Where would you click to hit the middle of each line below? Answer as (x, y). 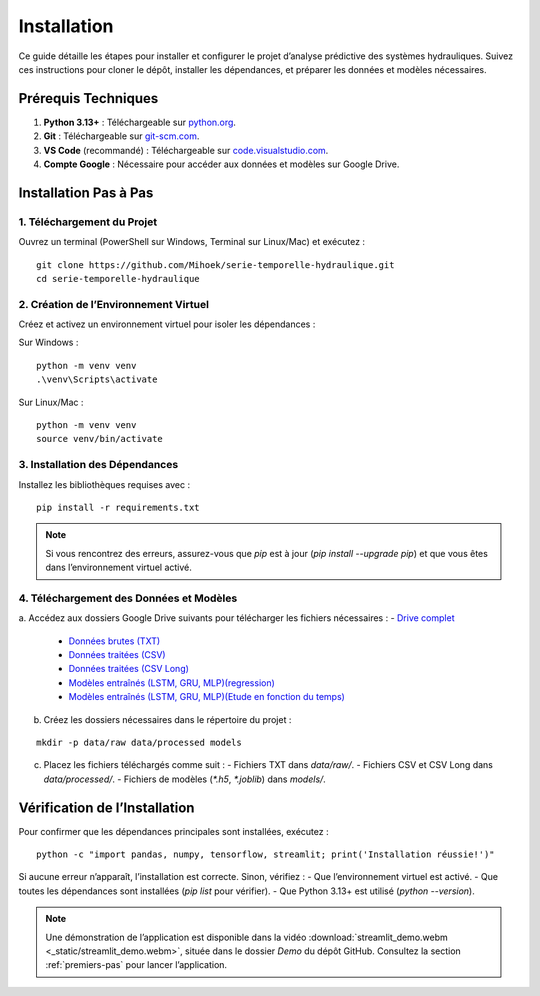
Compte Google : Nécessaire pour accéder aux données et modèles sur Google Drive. (221, 164)
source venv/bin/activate (100, 439)
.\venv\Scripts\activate (97, 379)
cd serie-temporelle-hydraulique (118, 278)
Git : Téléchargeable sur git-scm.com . (121, 136)
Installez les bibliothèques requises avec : (104, 484)
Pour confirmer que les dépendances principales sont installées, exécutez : (173, 831)
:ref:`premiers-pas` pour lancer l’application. (136, 965)
